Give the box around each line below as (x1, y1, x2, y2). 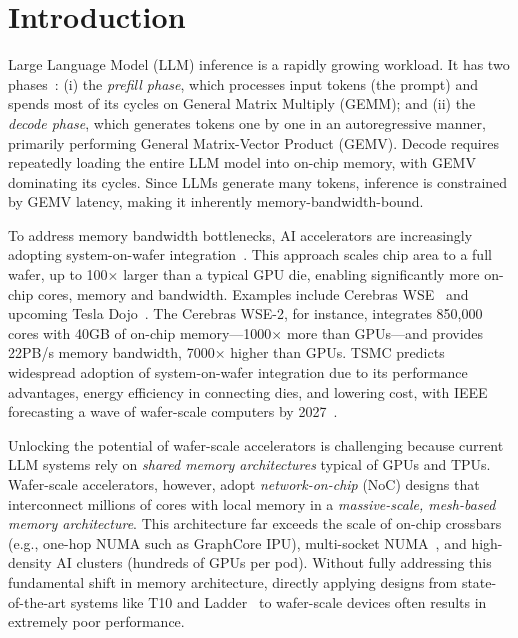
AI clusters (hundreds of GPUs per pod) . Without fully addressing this (56, 552, 492, 573)
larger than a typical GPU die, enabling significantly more (123, 264, 480, 285)
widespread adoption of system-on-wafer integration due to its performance (8, 362, 468, 383)
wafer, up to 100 (8, 264, 108, 285)
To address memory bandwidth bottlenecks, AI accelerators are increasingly (8, 224, 473, 245)
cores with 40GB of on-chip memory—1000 (8, 322, 272, 343)
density (8, 552, 52, 573)
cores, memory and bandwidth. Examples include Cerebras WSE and (37, 283, 469, 304)
